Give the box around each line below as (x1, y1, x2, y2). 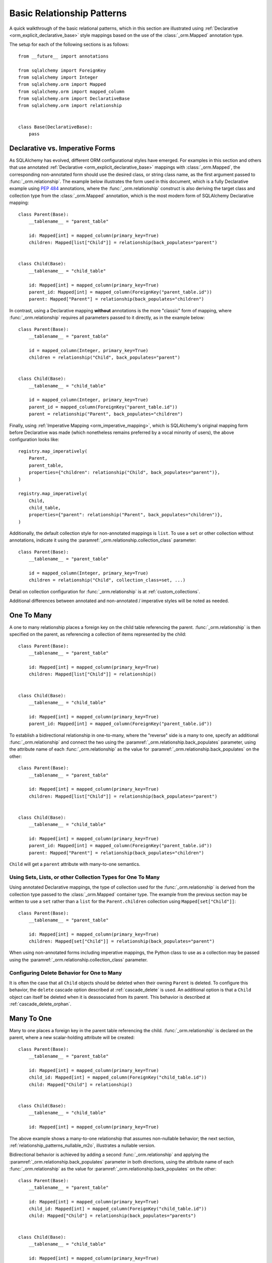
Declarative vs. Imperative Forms (9, 144, 115, 153)
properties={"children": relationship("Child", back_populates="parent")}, (28, 469, 220, 475)
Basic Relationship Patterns (9, 8, 127, 19)
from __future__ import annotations (18, 53, 109, 59)
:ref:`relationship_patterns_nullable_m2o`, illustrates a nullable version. (9, 1142, 156, 1148)
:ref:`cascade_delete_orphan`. (9, 1001, 72, 1007)
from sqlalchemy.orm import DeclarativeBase (18, 96, 130, 102)
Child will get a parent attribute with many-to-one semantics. (9, 861, 141, 867)
